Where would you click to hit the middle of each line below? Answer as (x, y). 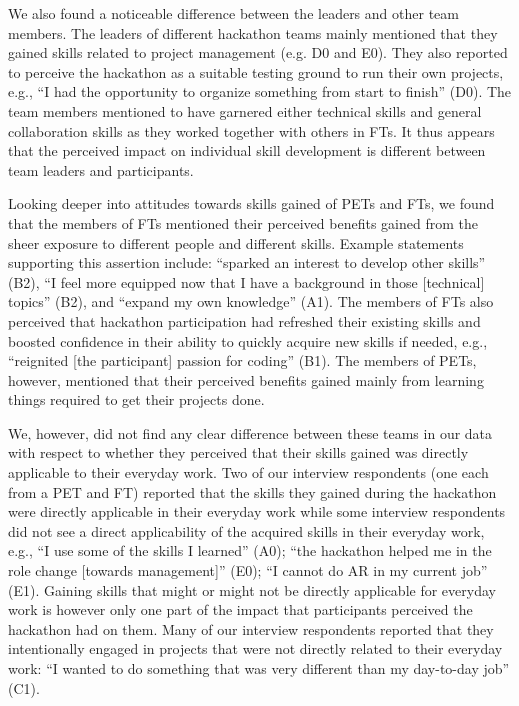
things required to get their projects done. (136, 399)
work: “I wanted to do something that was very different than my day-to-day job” (259, 668)
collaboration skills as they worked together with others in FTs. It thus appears (251, 130)
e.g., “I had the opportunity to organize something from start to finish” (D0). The (260, 91)
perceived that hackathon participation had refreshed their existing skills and (244, 320)
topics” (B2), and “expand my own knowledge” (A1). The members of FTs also (251, 301)
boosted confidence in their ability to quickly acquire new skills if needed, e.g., (248, 340)
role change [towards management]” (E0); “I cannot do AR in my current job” (248, 570)
